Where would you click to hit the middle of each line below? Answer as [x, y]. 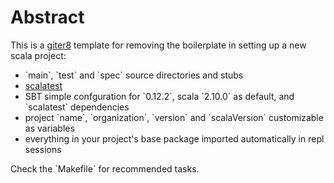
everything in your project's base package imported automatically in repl [174, 138]
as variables [49, 128]
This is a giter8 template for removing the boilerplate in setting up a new [158, 45]
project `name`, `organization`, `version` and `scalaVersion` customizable [174, 117]
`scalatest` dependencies [77, 107]
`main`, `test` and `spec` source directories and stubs [134, 75]
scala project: [38, 55]
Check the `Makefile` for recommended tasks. [105, 168]
